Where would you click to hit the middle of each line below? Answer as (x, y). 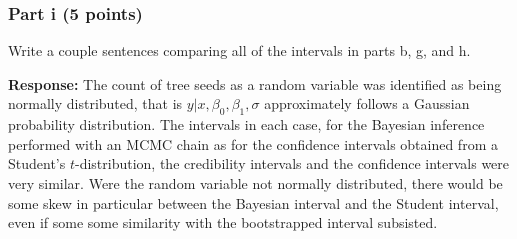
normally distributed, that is (95, 103)
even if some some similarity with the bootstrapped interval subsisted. (223, 222)
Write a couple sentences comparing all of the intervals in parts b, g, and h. (239, 50)
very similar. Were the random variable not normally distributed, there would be (255, 182)
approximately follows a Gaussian (367, 103)
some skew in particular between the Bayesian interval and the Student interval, (253, 202)
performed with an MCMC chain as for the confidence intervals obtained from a (253, 143)
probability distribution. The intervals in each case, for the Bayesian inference (246, 124)
